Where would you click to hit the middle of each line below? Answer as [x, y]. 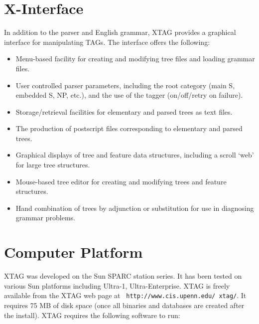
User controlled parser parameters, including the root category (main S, [125, 85]
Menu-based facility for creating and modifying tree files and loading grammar [135, 59]
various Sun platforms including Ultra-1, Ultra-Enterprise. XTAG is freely [117, 285]
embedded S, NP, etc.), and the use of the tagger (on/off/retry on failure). [129, 95]
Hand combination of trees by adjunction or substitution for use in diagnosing [135, 208]
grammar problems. [45, 218]
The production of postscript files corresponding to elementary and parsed [129, 128]
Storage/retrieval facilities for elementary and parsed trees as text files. [124, 111]
